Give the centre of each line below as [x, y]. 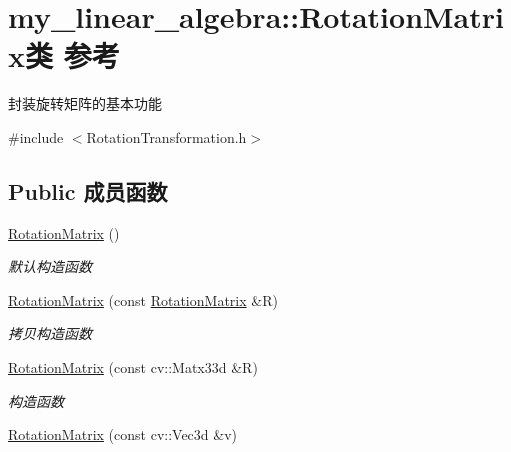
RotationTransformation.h [166, 136]
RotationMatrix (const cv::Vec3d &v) [123, 434]
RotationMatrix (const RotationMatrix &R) [143, 299]
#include [36, 136]
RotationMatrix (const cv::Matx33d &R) [133, 367]
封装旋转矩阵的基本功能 [85, 103]
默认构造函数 [50, 266]
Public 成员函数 [88, 190]
